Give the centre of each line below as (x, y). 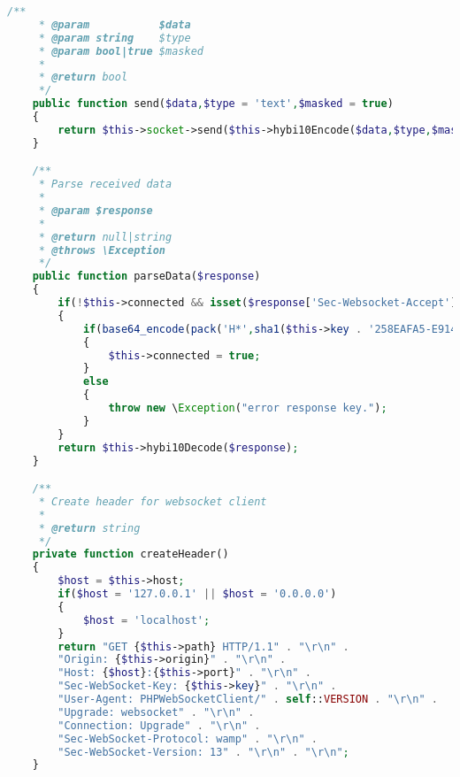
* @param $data (115, 24)
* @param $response (96, 210)
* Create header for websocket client (153, 501)
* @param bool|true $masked (121, 51)
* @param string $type (115, 38)
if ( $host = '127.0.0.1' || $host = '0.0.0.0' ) (197, 594)
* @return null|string (105, 237)
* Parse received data (105, 185)
